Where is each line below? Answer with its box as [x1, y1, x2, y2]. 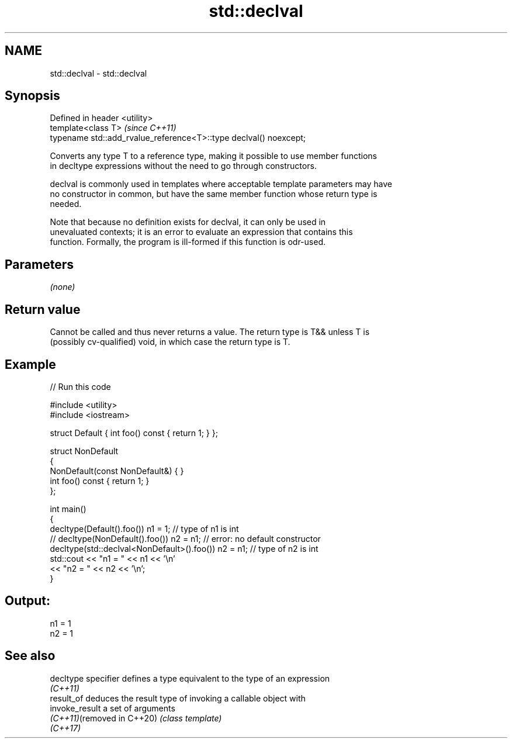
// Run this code [50, 381, 111, 392]
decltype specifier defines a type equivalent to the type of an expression [50, 673, 330, 683]
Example [5, 357, 56, 372]
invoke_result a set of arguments [50, 703, 175, 713]
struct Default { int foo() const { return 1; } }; [50, 427, 218, 438]
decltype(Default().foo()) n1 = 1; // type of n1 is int [50, 523, 239, 534]
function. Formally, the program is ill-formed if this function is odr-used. [50, 237, 326, 247]
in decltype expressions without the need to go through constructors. [50, 161, 317, 171]
